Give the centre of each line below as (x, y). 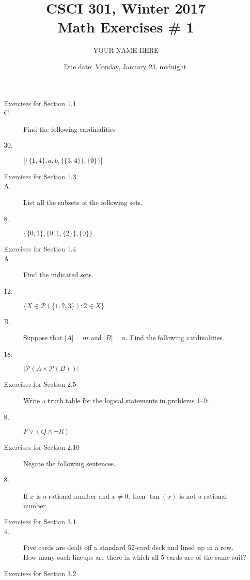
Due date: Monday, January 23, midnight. (126, 66)
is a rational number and (73, 495)
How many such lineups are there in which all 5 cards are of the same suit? (135, 556)
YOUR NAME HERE (126, 50)
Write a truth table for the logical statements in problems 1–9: (116, 400)
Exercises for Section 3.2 (40, 573)
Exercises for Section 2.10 (42, 447)
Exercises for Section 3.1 (40, 522)
